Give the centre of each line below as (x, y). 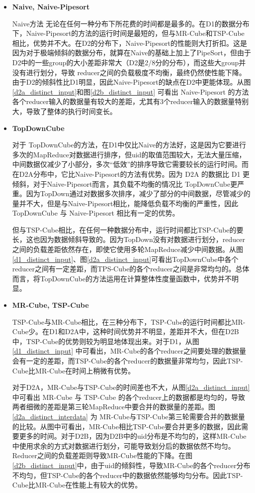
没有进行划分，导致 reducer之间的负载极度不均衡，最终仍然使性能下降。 (129, 72)
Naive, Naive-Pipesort (51, 6)
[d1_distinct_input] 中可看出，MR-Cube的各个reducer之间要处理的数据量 (129, 351)
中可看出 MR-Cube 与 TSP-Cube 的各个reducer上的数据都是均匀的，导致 (129, 397)
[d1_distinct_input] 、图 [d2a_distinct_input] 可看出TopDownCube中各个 (125, 259)
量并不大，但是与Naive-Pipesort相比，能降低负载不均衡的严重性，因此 (125, 203)
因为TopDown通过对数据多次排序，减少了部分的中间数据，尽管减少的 (138, 193)
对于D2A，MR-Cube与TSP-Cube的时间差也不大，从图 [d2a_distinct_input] (131, 387)
